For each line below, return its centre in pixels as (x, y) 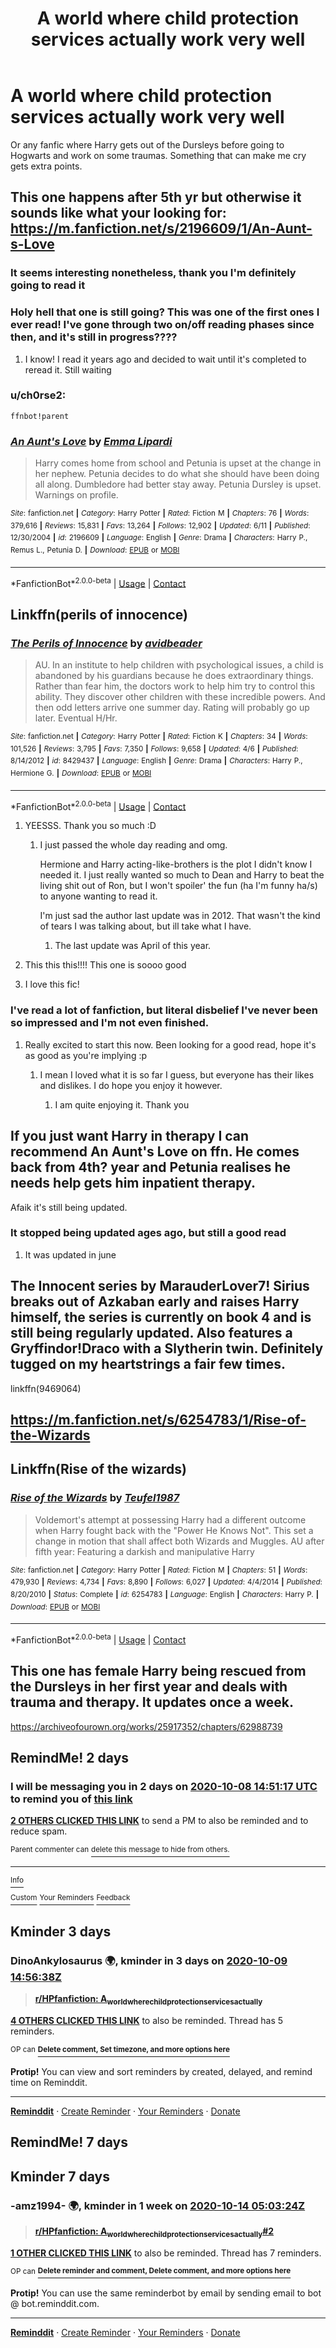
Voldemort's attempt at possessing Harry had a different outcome (170, 1519)
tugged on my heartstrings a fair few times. (148, 1364)
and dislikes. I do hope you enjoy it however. (131, 1085)
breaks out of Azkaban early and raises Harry (155, 1302)
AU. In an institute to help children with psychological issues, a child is (179, 665)
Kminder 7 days (60, 2176)
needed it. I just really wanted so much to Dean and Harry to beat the (182, 875)
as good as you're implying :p (86, 1055)
